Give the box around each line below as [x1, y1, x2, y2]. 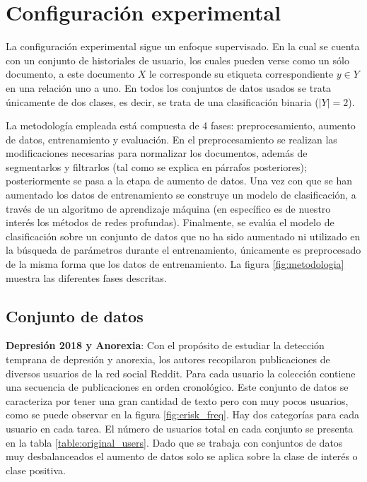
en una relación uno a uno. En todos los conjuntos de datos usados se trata [6, 80, 332, 95]
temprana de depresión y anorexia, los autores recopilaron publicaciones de [6, 352, 330, 367]
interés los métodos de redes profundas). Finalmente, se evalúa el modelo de [6, 215, 334, 230]
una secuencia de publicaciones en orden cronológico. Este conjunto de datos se [6, 380, 349, 394]
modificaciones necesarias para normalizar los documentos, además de [6, 146, 308, 160]
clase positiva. [6, 462, 66, 477]
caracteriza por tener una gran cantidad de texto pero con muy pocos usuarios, [6, 393, 349, 408]
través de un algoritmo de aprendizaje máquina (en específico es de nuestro [6, 201, 331, 216]
